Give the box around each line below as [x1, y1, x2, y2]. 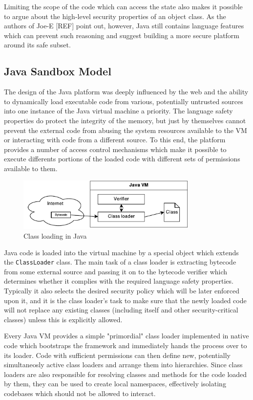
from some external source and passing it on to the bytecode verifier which [4, 266, 228, 276]
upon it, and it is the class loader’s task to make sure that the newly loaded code [4, 295, 247, 305]
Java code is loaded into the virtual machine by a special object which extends [4, 247, 239, 257]
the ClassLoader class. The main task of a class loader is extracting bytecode [4, 257, 236, 267]
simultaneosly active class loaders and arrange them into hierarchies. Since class [4, 359, 243, 370]
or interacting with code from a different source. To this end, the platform [4, 134, 226, 145]
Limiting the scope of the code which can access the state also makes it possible [4, 1, 243, 11]
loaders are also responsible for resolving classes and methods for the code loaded [4, 369, 247, 379]
